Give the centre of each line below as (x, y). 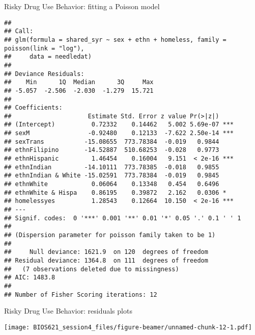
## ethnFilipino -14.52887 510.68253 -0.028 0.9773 (112, 150)
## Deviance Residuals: (44, 74)
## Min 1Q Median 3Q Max (79, 82)
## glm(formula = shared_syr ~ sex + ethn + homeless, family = (115, 40)
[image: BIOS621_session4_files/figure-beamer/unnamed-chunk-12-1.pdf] (128, 327)
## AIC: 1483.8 (30, 278)
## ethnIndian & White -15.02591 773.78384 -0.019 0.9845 (112, 176)
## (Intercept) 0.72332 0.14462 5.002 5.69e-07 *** (119, 125)
